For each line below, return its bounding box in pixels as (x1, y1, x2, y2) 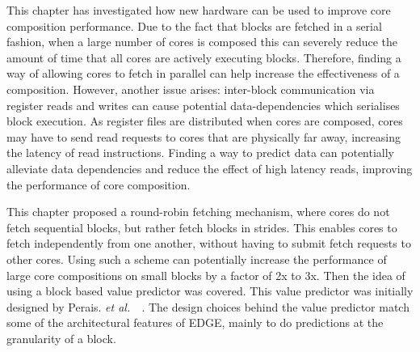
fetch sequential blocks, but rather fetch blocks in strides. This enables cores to (6, 218, 397, 235)
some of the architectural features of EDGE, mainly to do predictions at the (6, 314, 384, 331)
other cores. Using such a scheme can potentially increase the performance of (6, 250, 387, 267)
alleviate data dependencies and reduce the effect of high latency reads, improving (6, 159, 413, 176)
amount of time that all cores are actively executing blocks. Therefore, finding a (6, 49, 401, 66)
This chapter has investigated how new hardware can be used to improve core (6, 2, 391, 18)
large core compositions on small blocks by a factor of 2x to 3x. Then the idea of (6, 266, 405, 283)
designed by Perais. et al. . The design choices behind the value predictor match (6, 298, 409, 315)
